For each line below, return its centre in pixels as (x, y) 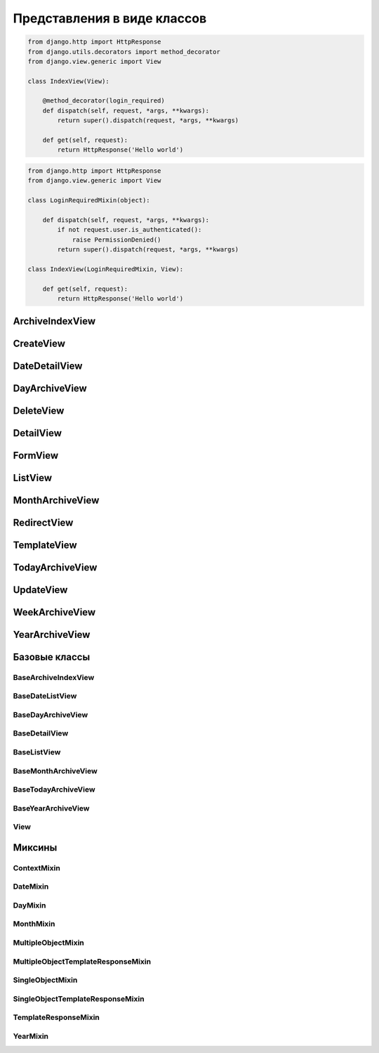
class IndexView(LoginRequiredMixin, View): (106, 269)
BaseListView (37, 752)
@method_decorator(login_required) (104, 101)
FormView (36, 456)
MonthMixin (34, 924)
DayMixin (29, 905)
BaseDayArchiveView (51, 714)
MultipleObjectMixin (48, 943)
